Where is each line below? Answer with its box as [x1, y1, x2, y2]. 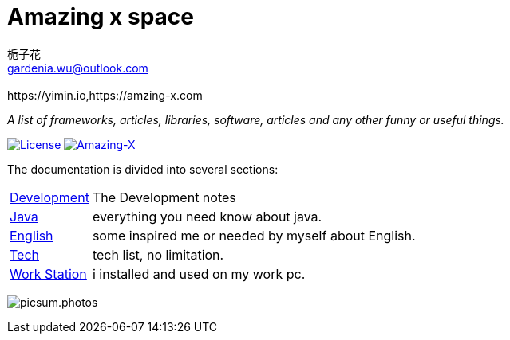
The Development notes [92, 189, 236, 205]
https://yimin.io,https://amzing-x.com [7, 88, 203, 102]
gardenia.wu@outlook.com [7, 61, 148, 75]
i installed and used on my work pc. [92, 265, 306, 282]
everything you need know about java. [92, 208, 322, 225]
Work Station [10, 265, 87, 282]
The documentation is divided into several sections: [7, 162, 279, 176]
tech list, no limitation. [92, 246, 224, 263]
